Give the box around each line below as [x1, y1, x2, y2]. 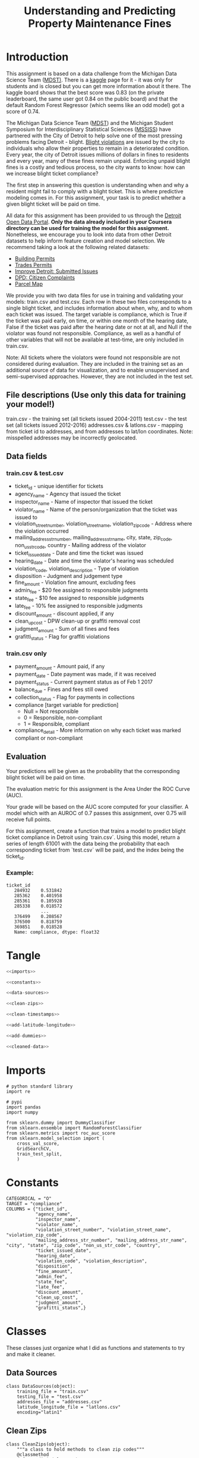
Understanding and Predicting [23, 4, 176, 18]
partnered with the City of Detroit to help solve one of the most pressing [6, 132, 183, 139]
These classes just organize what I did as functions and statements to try [6, 1344, 185, 1351]
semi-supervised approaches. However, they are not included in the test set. [6, 373, 194, 380]
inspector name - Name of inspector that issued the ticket [14, 498, 153, 507]
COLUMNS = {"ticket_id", [6, 1206, 68, 1212]
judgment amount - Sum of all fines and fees [14, 626, 120, 634]
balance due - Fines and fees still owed [14, 686, 108, 695]
